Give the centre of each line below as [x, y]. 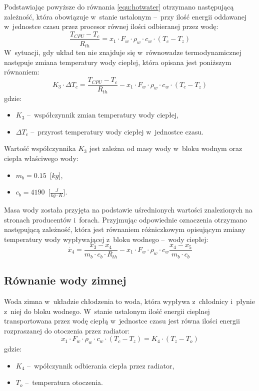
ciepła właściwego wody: [41, 158]
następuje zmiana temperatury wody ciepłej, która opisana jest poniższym [118, 62]
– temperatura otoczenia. [64, 382]
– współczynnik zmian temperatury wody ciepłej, [103, 115]
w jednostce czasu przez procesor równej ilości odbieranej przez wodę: [111, 26]
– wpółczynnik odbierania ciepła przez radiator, [101, 365]
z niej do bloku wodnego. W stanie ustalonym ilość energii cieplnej [107, 311]
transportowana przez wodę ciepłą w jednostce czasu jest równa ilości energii [122, 321]
